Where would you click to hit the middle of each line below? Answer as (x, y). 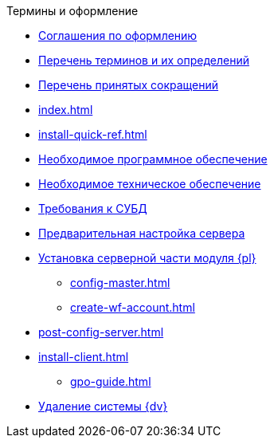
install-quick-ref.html (93, 134)
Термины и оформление (72, 11)
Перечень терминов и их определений (144, 60)
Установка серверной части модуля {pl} (147, 258)
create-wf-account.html (133, 307)
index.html (66, 110)
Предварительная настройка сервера (142, 233)
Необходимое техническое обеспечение (150, 184)
